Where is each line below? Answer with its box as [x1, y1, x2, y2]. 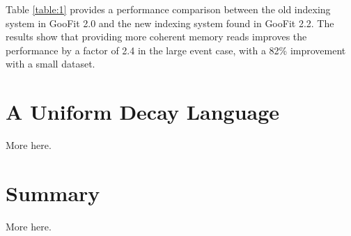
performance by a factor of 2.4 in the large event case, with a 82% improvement [6, 42, 346, 57]
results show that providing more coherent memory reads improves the [6, 29, 307, 44]
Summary [6, 178, 100, 207]
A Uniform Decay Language [6, 97, 280, 126]
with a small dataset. [6, 56, 95, 71]
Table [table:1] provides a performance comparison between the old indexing [6, 2, 331, 16]
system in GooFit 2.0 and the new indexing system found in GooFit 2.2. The [6, 15, 334, 30]
